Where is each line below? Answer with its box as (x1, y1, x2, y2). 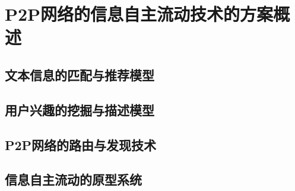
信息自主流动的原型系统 (5, 170, 142, 189)
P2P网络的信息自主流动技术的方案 (5, 2, 274, 26)
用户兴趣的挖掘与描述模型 (5, 100, 154, 119)
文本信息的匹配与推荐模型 (5, 65, 154, 84)
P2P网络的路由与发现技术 (5, 135, 157, 154)
